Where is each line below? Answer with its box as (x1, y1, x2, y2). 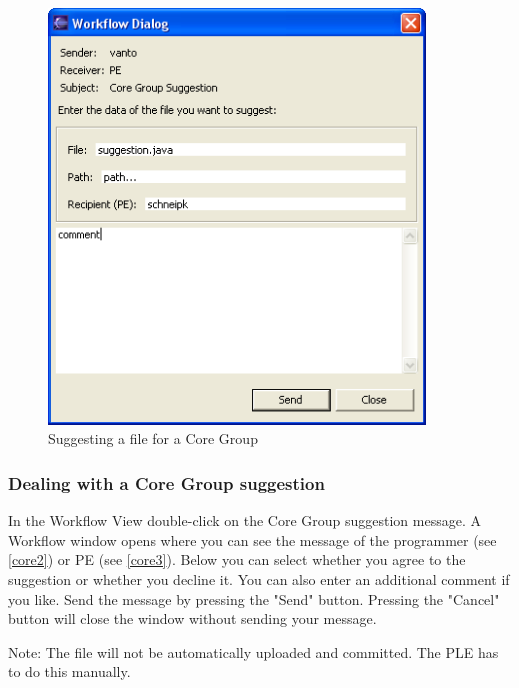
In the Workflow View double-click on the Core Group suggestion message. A (8, 510, 481, 531)
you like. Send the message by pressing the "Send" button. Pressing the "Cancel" (8, 588, 500, 609)
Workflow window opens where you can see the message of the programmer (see (8, 529, 497, 550)
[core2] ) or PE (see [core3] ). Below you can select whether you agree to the (8, 549, 466, 570)
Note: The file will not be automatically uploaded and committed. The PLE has (8, 641, 499, 662)
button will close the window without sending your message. (8, 608, 377, 629)
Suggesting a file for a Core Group (48, 428, 258, 449)
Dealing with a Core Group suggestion (8, 470, 325, 495)
